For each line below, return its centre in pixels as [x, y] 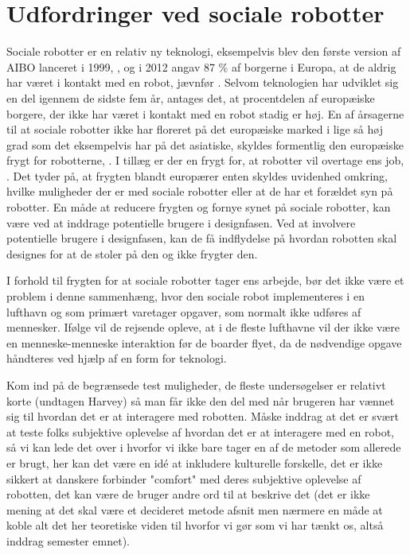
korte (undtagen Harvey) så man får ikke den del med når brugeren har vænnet [201, 400]
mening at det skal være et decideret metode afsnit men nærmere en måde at [195, 509]
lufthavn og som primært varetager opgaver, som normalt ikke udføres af [184, 311]
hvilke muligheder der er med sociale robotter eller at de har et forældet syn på [200, 191]
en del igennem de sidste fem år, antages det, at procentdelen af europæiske [191, 97]
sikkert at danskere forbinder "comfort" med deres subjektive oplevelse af [184, 478]
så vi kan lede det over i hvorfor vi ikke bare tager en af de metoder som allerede [204, 447]
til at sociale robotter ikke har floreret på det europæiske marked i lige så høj [195, 129]
